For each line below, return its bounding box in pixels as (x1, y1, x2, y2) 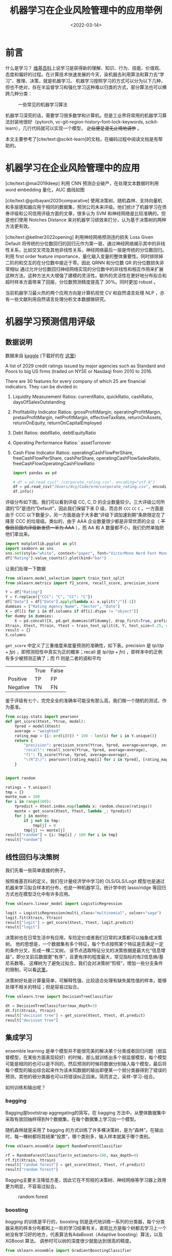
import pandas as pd (12, 470, 57, 476)
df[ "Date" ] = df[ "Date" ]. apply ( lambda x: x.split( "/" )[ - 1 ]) (5, 599, 137, 605)
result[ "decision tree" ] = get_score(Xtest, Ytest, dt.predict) (5, 1013, 145, 1018)
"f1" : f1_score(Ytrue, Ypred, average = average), (24, 752, 130, 757)
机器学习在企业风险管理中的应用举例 (9, 5, 162, 16)
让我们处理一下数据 (5, 565, 46, 571)
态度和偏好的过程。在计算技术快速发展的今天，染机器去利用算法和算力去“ (5, 71, 160, 77)
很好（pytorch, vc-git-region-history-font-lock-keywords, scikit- (23, 118, 159, 125)
